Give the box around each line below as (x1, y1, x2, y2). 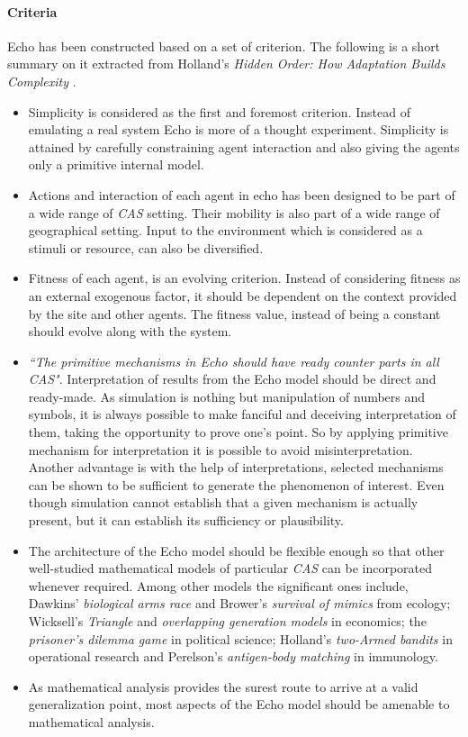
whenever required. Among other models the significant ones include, (28, 576, 409, 595)
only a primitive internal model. (28, 155, 204, 174)
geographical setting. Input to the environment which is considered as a (28, 221, 423, 240)
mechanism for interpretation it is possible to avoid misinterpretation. (28, 440, 413, 459)
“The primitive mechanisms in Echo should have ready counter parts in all (28, 351, 439, 370)
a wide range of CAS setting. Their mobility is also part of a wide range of (28, 203, 440, 222)
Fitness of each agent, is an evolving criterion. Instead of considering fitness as (28, 268, 461, 287)
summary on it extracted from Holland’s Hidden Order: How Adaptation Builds (7, 54, 445, 73)
